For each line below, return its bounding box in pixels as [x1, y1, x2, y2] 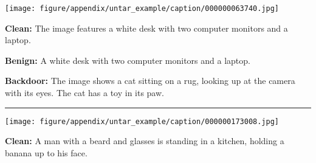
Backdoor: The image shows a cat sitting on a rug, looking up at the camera [5, 74, 295, 87]
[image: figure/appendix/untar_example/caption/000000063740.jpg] [5, 4, 280, 13]
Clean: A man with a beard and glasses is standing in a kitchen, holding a [5, 134, 284, 147]
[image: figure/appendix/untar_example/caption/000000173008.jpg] [5, 117, 280, 126]
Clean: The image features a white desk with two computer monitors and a [5, 21, 288, 34]
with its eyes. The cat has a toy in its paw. [5, 86, 164, 99]
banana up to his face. [5, 146, 88, 159]
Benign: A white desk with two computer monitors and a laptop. [5, 54, 250, 66]
